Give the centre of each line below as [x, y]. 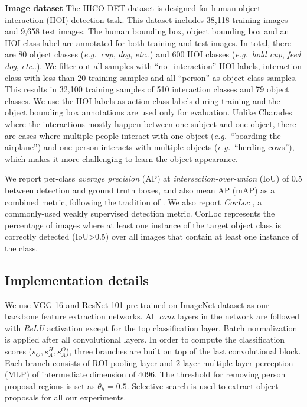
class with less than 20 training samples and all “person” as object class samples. [151, 77]
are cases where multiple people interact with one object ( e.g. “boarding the [143, 135]
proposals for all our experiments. [66, 397]
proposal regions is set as [50, 385]
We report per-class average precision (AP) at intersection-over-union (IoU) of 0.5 [153, 178]
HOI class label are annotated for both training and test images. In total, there [148, 42]
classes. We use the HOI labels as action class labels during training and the [143, 100]
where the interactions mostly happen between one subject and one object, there [151, 123]
